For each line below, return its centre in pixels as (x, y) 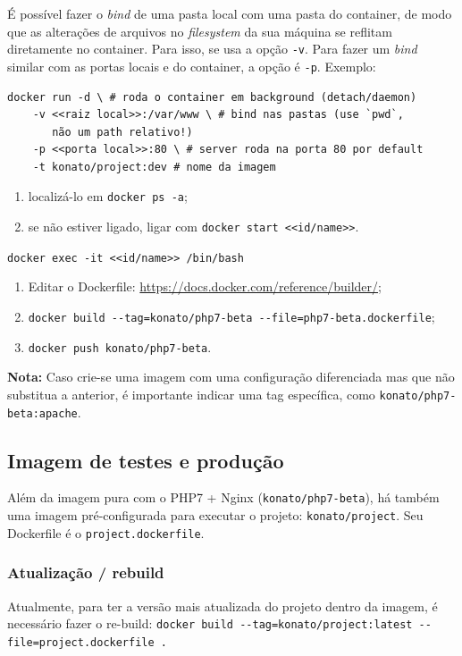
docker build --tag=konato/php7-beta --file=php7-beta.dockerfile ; (231, 317)
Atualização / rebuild (86, 572)
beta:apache (42, 413)
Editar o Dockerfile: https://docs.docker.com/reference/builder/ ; (205, 286)
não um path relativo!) (122, 132)
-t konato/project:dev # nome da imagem (154, 167)
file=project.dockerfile (81, 642)
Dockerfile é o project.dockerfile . (106, 532)
